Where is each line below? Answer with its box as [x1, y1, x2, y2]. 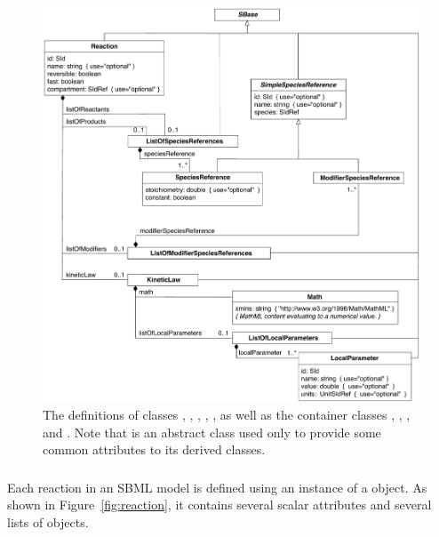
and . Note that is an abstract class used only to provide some [43, 422, 381, 441]
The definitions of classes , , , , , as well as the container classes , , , [43, 405, 411, 423]
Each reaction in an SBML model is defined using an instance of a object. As [7, 477, 427, 496]
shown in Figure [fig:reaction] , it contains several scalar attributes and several [7, 495, 432, 514]
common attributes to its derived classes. [43, 440, 266, 459]
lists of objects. [7, 512, 89, 531]
